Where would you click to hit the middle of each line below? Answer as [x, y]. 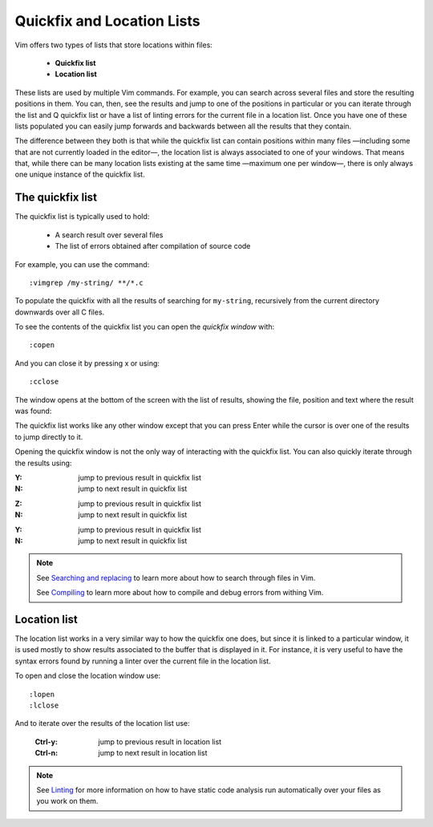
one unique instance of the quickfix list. [80, 174]
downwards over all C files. [60, 312]
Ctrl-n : [47, 753]
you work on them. [67, 801]
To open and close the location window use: [87, 676]
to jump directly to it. [49, 436]
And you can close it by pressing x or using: [87, 363]
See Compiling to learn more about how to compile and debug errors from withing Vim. [180, 593]
